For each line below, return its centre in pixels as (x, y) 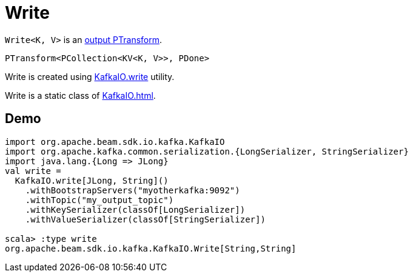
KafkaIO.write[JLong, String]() (92, 180)
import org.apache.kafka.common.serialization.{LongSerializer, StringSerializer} (207, 151)
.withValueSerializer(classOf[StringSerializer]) (145, 219)
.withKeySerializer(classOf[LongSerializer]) (135, 209)
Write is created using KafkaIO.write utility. (90, 76)
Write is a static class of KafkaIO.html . (80, 95)
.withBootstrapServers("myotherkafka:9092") (133, 190)
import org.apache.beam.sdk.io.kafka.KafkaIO (115, 142)
